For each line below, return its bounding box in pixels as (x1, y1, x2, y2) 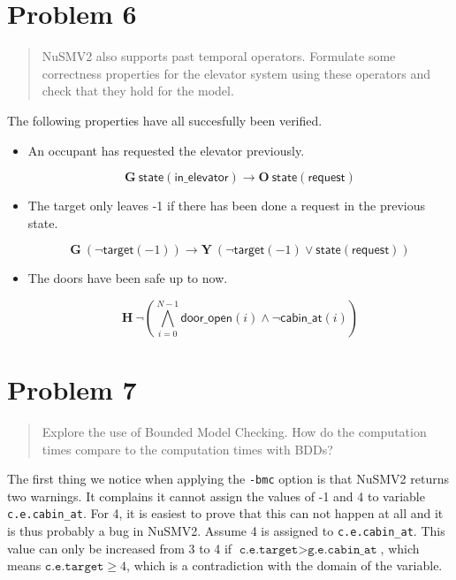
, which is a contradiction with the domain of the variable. (126, 556, 443, 575)
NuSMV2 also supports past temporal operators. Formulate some (42, 47, 396, 65)
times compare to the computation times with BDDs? (42, 439, 333, 458)
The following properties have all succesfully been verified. (7, 111, 323, 129)
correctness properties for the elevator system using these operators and (42, 64, 430, 82)
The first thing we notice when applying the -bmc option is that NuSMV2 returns (7, 469, 449, 488)
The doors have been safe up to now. (27, 269, 228, 287)
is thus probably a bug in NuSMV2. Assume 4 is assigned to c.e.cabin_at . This (7, 522, 445, 540)
